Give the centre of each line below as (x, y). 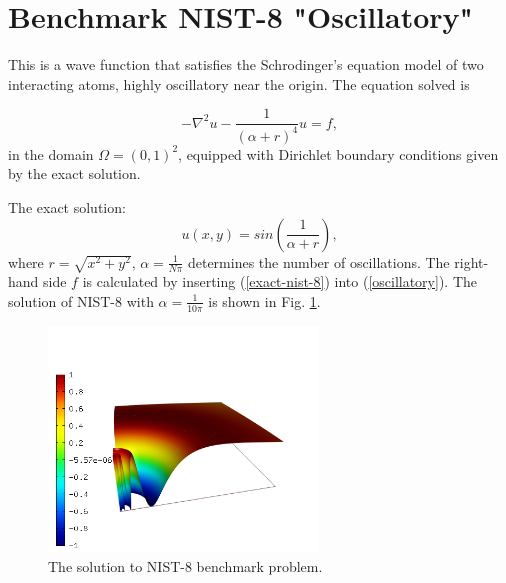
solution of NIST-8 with (81, 300)
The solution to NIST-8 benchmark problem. (185, 566)
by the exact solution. (74, 173)
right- (471, 261)
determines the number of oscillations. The (318, 261)
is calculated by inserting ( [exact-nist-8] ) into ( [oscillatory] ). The (280, 281)
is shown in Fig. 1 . (264, 300)
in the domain (51, 153)
